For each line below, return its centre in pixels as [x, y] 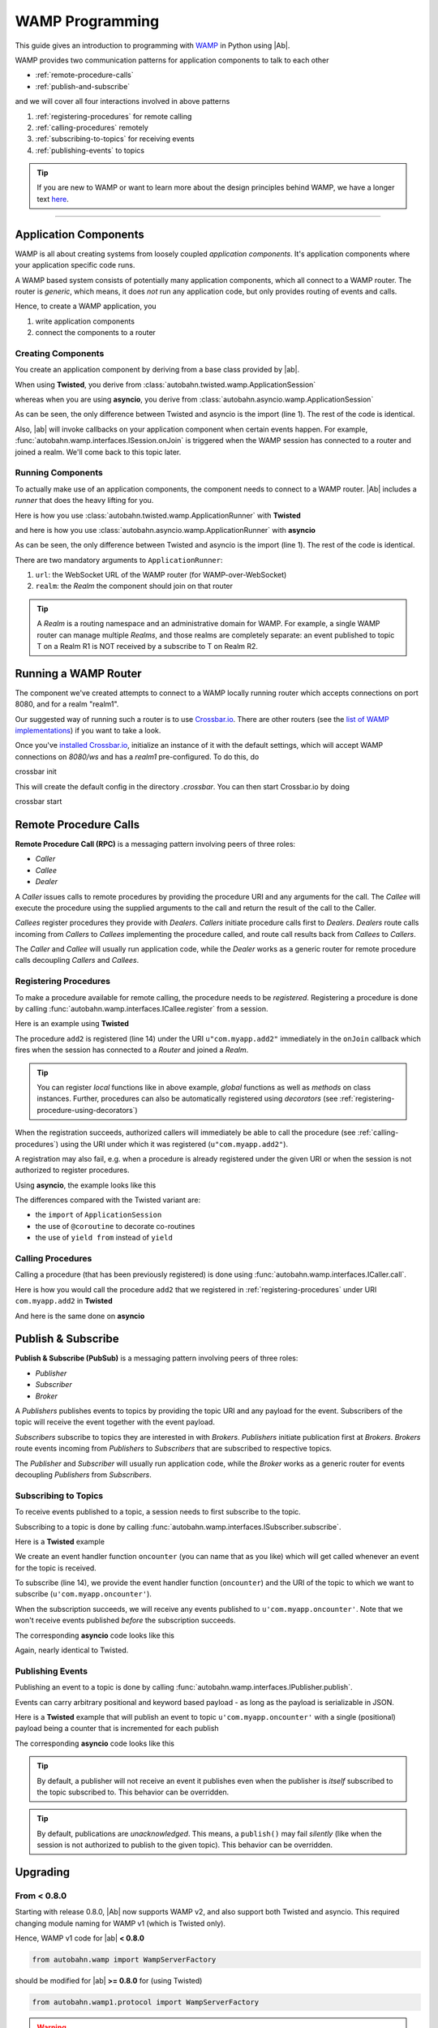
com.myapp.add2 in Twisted [64, 1301]
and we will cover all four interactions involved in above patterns [122, 101]
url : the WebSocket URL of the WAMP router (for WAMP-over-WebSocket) [161, 575]
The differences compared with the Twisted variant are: [108, 1200]
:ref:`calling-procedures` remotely [92, 127]
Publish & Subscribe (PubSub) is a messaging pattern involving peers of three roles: [157, 1358]
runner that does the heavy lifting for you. [84, 501]
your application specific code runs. [75, 265]
